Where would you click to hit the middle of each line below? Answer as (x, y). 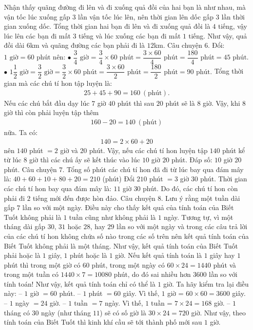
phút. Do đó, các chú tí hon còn (190, 188)
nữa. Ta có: (21, 132)
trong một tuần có (31, 274)
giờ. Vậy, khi (222, 103)
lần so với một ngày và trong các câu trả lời (182, 226)
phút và (225, 264)
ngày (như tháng (66, 312)
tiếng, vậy (233, 26)
